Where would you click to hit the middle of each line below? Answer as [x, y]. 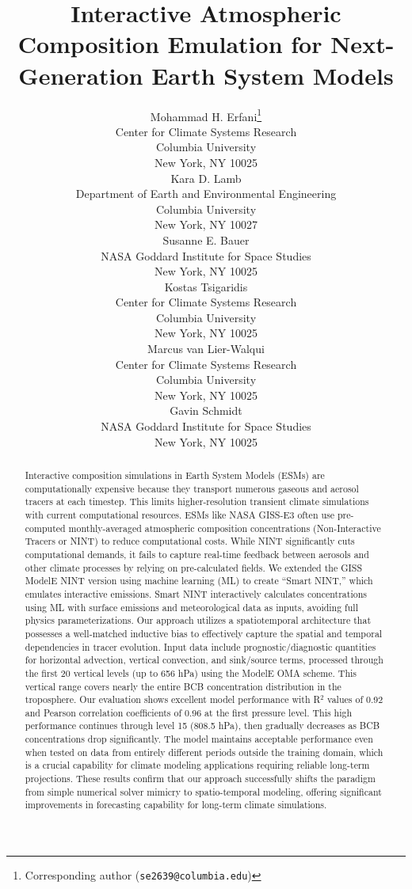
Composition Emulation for [170, 44]
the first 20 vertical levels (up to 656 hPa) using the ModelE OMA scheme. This [191, 672]
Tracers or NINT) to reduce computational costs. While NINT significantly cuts [190, 541]
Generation [81, 75]
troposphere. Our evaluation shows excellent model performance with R [173, 699]
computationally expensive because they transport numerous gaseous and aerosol [192, 488]
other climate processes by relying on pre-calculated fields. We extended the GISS [194, 567]
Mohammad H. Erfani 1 [206, 115]
